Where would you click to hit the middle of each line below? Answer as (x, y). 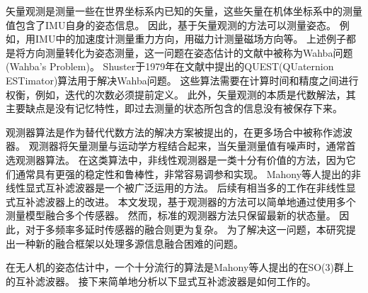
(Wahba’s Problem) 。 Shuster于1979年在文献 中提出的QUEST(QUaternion (170, 66)
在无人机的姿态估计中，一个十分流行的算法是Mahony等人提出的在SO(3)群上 (180, 267)
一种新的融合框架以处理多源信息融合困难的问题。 (129, 243)
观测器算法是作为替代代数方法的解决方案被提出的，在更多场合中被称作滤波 (179, 132)
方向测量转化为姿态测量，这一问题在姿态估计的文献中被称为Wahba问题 (189, 52)
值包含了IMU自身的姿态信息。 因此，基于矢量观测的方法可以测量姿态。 (171, 24)
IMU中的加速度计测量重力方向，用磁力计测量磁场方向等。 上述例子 (191, 39)
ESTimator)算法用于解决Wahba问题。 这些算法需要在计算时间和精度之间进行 (182, 80)
